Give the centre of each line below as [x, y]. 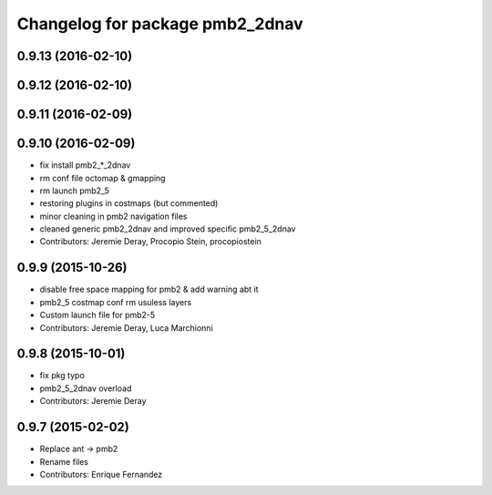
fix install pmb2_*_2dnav [85, 165]
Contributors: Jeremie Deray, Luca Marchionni [126, 327]
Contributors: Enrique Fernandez [101, 474]
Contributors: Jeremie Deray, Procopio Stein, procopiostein [150, 242]
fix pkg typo [62, 376]
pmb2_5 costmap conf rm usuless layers [116, 302]
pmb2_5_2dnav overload [86, 388]
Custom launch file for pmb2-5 [97, 315]
